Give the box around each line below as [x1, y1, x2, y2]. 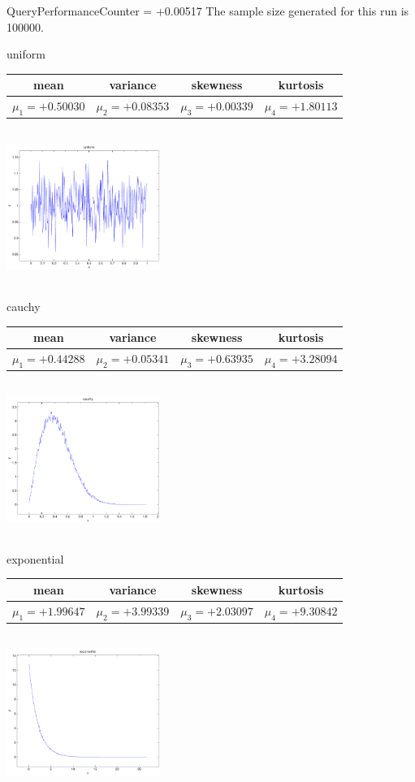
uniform [6, 45, 45, 63]
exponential [6, 550, 64, 567]
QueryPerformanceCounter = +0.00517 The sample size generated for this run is [6, 2, 409, 19]
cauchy [6, 297, 41, 314]
